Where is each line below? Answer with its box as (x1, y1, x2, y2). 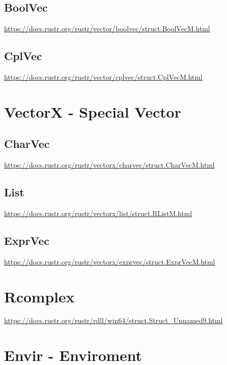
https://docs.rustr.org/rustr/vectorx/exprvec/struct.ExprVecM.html (4, 256, 215, 267)
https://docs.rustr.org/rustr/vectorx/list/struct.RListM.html (4, 207, 192, 218)
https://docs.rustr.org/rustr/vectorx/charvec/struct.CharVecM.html (4, 160, 215, 170)
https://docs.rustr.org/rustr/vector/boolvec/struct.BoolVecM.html (4, 23, 210, 34)
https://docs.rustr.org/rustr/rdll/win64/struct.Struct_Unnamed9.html (4, 315, 223, 326)
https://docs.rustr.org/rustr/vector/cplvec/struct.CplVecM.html (4, 72, 203, 82)
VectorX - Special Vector (4, 101, 181, 122)
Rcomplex (4, 286, 74, 306)
